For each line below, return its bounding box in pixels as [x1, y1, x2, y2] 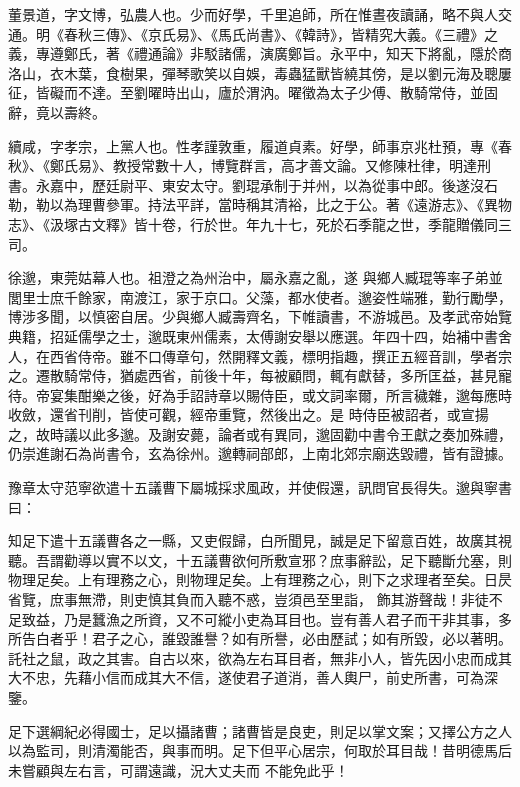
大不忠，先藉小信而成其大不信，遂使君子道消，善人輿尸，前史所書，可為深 [8, 667, 498, 688]
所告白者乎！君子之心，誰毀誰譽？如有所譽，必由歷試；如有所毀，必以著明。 [8, 628, 512, 649]
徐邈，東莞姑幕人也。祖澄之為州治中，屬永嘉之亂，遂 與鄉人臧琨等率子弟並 [8, 267, 503, 288]
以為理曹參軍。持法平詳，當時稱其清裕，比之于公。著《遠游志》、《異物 [49, 194, 512, 215]
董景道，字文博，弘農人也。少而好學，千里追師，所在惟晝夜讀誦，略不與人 [8, 4, 498, 24]
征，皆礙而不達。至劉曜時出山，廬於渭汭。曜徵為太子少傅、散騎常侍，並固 [8, 82, 498, 103]
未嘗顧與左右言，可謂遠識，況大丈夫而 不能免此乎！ [8, 759, 349, 780]
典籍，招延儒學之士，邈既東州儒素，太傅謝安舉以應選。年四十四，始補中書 [8, 325, 498, 346]
